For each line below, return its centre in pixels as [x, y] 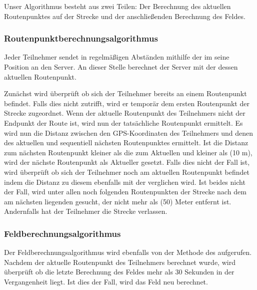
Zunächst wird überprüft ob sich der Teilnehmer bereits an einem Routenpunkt [125, 93]
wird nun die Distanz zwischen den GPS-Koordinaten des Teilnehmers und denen [128, 132]
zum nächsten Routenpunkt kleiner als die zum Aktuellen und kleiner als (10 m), [128, 152]
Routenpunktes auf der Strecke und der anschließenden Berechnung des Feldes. [125, 16]
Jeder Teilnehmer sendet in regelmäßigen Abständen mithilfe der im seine [117, 57]
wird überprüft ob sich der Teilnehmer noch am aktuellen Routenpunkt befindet [127, 172]
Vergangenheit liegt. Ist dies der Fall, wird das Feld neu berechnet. [106, 281]
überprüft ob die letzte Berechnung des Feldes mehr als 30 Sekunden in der [119, 272]
